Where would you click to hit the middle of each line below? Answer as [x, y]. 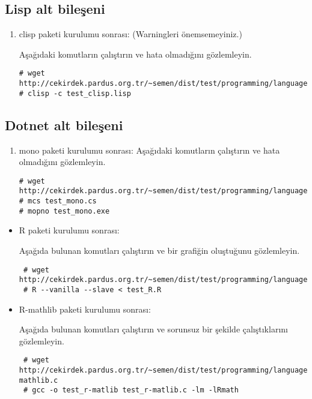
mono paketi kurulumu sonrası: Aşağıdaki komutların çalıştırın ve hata [149, 150]
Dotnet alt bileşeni [64, 124]
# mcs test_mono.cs [58, 201]
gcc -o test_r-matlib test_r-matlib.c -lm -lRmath [135, 390]
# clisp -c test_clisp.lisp [75, 93]
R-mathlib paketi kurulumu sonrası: [85, 309]
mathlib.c [38, 380]
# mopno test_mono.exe [64, 211]
